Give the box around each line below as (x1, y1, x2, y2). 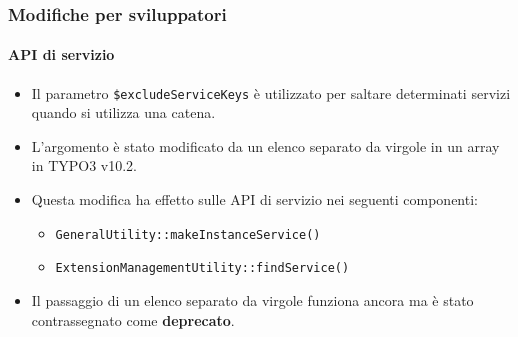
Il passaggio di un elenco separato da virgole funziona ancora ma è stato (31, 289, 474, 310)
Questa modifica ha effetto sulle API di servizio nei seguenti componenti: (31, 189, 478, 210)
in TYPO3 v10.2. (31, 155, 138, 176)
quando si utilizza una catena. (31, 102, 216, 123)
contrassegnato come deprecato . (31, 309, 235, 330)
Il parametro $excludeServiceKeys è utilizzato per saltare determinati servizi (31, 82, 511, 103)
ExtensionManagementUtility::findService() (55, 261, 350, 276)
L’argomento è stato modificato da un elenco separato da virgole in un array (31, 135, 500, 156)
